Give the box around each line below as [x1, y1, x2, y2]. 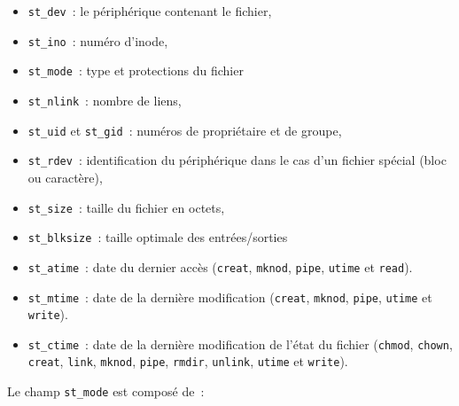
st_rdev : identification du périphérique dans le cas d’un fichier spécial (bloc [27, 151, 447, 169]
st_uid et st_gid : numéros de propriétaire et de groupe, [27, 121, 342, 139]
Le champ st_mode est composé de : [7, 382, 205, 401]
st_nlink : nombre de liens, [27, 90, 182, 109]
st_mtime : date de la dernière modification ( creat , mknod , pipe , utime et [27, 287, 432, 306]
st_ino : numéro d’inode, [27, 31, 168, 50]
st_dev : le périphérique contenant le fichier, [27, 2, 272, 20]
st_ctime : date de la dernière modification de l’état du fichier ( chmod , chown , [27, 334, 453, 353]
